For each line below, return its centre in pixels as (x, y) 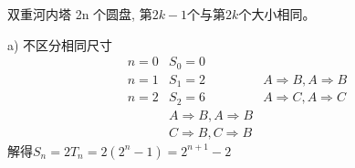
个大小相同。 (277, 14)
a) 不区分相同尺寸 (60, 44)
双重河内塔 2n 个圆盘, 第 (80, 14)
